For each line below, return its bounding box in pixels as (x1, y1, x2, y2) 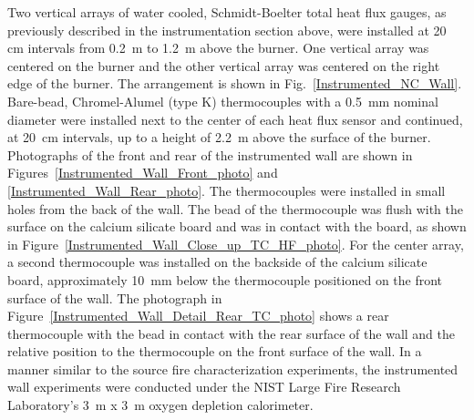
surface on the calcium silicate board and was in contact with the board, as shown (7, 217, 467, 236)
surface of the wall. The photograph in (7, 288, 222, 307)
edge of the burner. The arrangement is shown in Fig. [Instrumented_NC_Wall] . (7, 74, 462, 93)
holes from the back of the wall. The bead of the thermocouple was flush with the (7, 199, 464, 218)
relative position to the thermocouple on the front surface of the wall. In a (7, 342, 422, 361)
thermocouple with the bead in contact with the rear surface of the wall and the (7, 323, 456, 343)
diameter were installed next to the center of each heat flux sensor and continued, (7, 109, 463, 128)
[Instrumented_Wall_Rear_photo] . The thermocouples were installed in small (7, 180, 446, 200)
